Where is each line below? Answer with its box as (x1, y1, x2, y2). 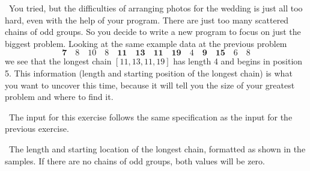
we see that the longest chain (5, 55, 112, 67)
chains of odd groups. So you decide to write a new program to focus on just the (5, 25, 301, 38)
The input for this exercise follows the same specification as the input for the (8, 110, 293, 123)
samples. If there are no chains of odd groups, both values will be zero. (5, 154, 265, 167)
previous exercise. (5, 122, 69, 135)
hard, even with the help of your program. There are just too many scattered (5, 13, 289, 26)
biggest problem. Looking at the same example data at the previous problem (5, 37, 287, 49)
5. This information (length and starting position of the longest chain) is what (5, 66, 293, 79)
